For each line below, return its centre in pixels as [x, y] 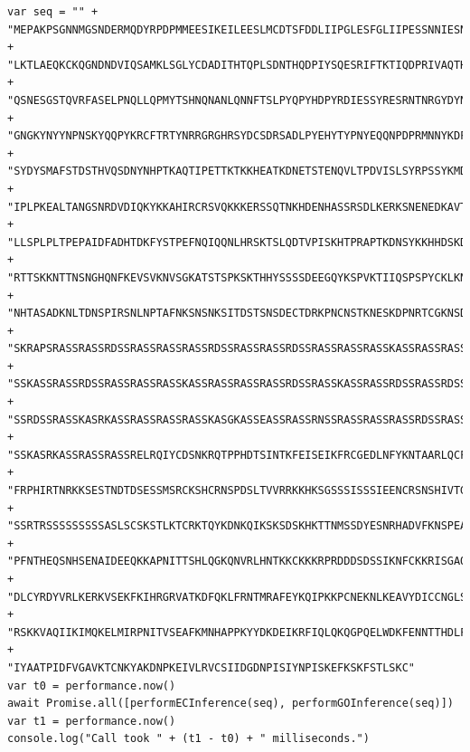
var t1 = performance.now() [92, 721]
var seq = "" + [53, 12]
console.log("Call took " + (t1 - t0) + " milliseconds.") [188, 739]
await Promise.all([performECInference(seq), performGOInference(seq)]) [230, 704]
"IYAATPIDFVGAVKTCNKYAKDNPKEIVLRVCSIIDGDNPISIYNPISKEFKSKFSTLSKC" [211, 667]
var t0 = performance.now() [92, 685]
